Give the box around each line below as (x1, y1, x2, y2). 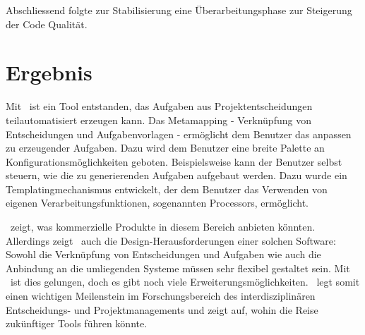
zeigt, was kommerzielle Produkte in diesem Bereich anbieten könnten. (10, 219, 316, 234)
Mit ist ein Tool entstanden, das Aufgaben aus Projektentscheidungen (6, 99, 313, 114)
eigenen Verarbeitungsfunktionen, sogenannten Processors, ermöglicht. (6, 195, 309, 210)
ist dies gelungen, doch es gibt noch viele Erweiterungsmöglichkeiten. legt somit (10, 274, 360, 289)
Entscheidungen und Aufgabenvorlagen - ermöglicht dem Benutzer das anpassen (6, 126, 352, 141)
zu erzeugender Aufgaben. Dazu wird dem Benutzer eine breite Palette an (6, 140, 325, 155)
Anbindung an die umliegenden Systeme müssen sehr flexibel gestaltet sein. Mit (6, 260, 350, 275)
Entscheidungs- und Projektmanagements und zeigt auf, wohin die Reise (6, 302, 318, 317)
